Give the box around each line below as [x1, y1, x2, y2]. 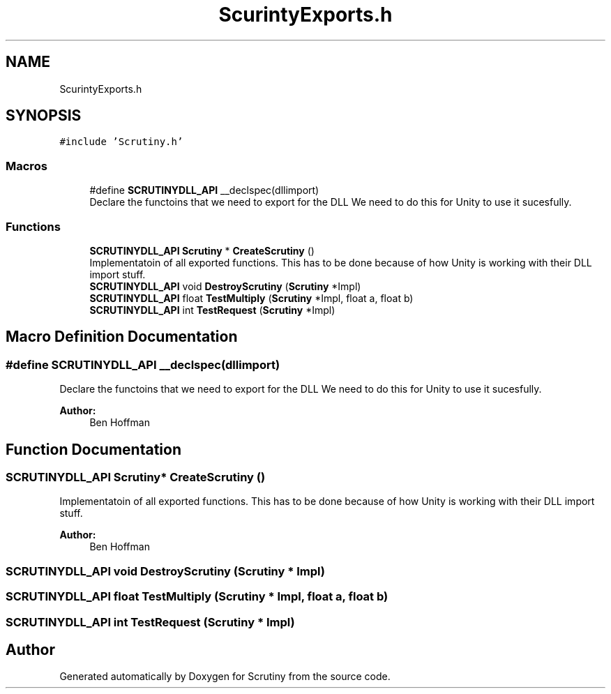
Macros [6, 158, 47, 173]
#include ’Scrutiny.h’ [59, 136, 183, 148]
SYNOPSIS [6, 107, 82, 125]
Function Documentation [6, 440, 181, 458]
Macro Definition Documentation [6, 328, 238, 346]
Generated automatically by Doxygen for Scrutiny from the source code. [59, 670, 391, 683]
